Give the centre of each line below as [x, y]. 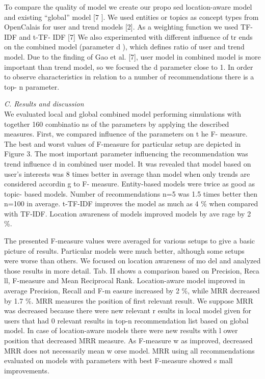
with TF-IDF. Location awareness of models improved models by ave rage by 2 [128, 213]
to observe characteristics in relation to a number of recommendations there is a [129, 77]
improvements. [27, 370]
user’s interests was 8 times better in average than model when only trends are [127, 173]
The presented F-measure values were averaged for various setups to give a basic [130, 241]
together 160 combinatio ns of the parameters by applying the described [117, 124]
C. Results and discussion [44, 104]
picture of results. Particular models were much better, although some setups [124, 250]
